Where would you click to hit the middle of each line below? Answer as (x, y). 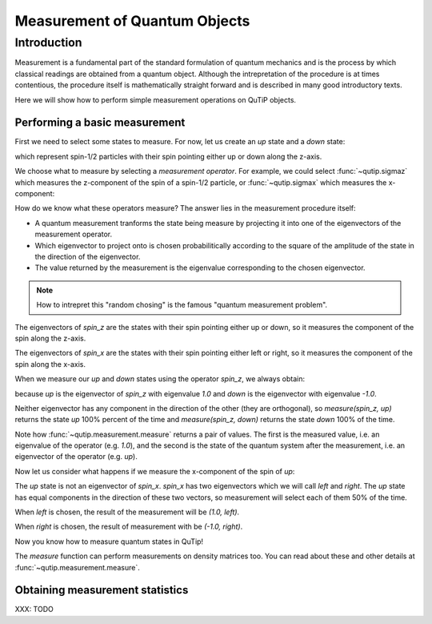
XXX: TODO (34, 610)
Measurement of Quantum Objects (132, 21)
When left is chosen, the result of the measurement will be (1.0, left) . (127, 512)
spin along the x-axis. (50, 364)
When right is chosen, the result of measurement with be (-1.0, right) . (129, 527)
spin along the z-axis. (50, 338)
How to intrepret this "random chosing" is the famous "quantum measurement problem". (182, 305)
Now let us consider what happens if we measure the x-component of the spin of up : (155, 471)
